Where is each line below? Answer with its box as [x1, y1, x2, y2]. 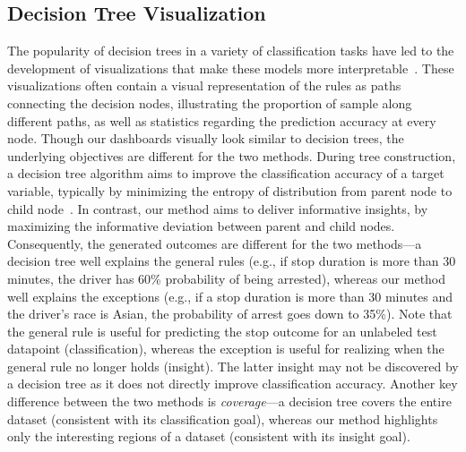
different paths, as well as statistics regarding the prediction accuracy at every [7, 111, 436, 130]
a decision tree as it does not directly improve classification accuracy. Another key [7, 374, 458, 393]
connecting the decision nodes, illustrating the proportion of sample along [7, 93, 412, 112]
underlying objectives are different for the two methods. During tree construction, [7, 146, 456, 165]
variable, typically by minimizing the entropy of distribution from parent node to [7, 181, 453, 200]
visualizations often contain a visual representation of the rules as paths [7, 76, 401, 95]
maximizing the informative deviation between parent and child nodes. [7, 217, 395, 235]
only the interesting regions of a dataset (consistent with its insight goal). [7, 427, 410, 446]
